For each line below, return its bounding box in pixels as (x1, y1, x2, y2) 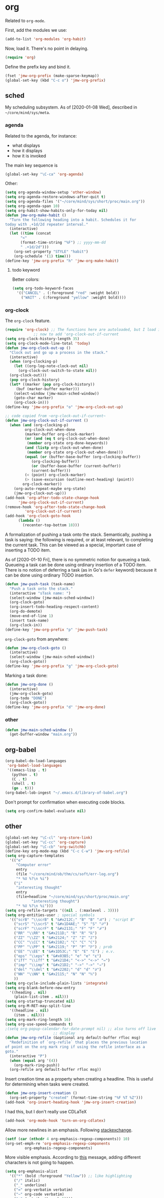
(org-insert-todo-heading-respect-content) (9, 604, 99, 609)
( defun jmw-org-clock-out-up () (5, 346, 71, 350)
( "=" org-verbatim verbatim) (14, 1187, 73, 1192)
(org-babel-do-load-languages (5, 759, 67, 763)
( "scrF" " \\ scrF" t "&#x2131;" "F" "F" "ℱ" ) (14, 926, 107, 931)
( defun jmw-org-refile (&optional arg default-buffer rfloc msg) (5, 1036, 141, 1040)
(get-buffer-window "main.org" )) (9, 732, 78, 737)
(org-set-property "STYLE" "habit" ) (14, 249, 89, 254)
